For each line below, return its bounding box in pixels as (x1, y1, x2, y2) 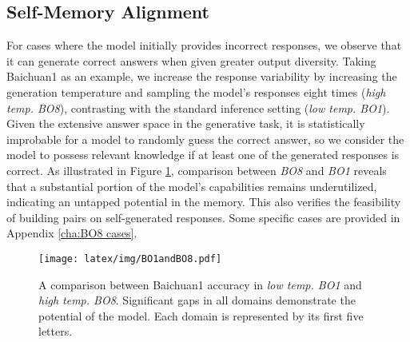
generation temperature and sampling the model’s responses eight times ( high (6, 83, 386, 100)
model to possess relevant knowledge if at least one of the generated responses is (6, 146, 400, 163)
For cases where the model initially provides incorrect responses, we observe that (6, 37, 402, 54)
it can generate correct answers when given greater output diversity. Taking (6, 52, 376, 69)
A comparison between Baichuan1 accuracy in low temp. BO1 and (38, 276, 362, 292)
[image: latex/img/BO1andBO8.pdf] (38, 253, 222, 264)
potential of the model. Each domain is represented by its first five (38, 307, 364, 324)
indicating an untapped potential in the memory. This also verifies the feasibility (6, 193, 401, 210)
